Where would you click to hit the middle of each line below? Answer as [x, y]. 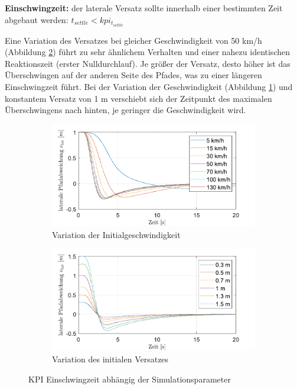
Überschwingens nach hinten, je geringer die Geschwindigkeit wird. [125, 110]
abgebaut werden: [37, 19]
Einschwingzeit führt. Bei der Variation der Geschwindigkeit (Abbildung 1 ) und [149, 87]
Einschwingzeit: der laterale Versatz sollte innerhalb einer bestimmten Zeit [144, 8]
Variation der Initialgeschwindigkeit [116, 234]
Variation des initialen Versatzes [110, 359]
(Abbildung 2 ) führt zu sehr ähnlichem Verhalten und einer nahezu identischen [147, 52]
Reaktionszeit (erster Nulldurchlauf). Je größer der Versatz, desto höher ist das [148, 63]
